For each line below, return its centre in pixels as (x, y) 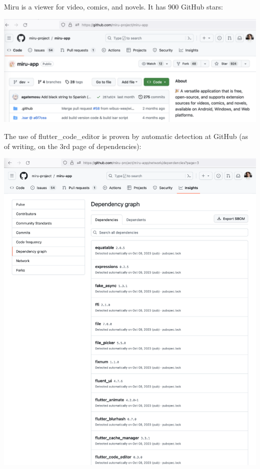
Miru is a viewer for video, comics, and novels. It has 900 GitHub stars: (113, 6)
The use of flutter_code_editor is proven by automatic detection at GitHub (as (126, 136)
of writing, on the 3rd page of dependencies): (73, 146)
